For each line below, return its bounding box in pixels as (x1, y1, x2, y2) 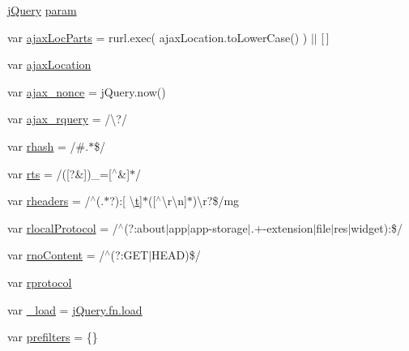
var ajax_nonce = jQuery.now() (7, 83, 166, 100)
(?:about (124, 219, 166, 236)
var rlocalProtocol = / (7, 219, 118, 236)
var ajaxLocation (7, 56, 92, 73)
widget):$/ (351, 219, 403, 236)
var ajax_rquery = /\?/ (7, 110, 127, 127)
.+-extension (250, 219, 313, 236)
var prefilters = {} (7, 328, 98, 345)
